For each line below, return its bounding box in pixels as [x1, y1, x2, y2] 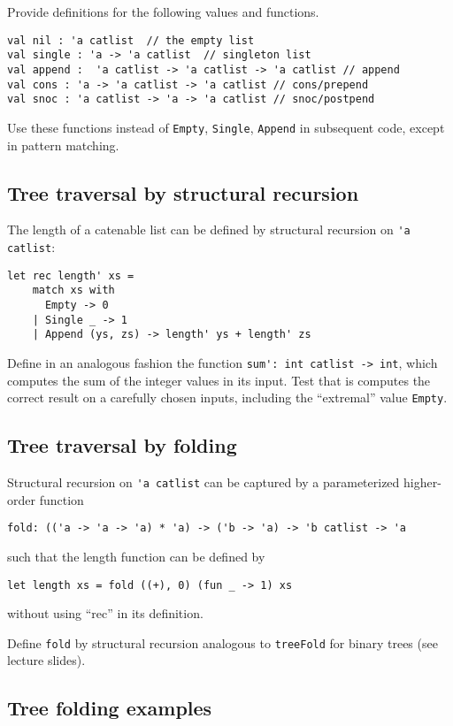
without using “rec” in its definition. [7, 604, 203, 623]
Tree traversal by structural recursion [7, 179, 359, 206]
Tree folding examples [7, 694, 212, 722]
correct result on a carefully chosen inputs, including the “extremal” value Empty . [7, 388, 448, 407]
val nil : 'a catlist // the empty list [7, 34, 255, 47]
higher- [403, 473, 441, 492]
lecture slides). [7, 651, 86, 669]
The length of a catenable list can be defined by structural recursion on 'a [7, 220, 411, 239]
